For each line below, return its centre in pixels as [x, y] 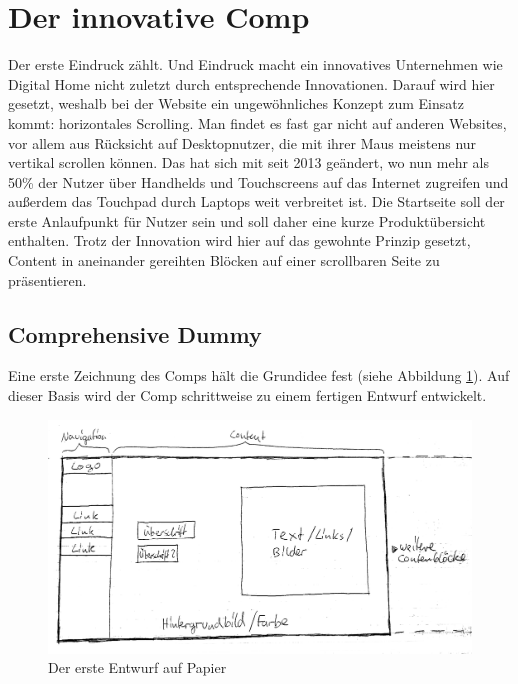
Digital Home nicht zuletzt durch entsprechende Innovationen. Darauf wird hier [251, 83]
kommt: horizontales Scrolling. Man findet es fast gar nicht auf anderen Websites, [257, 122]
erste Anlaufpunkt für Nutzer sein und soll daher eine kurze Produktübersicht [247, 220]
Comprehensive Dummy [135, 333]
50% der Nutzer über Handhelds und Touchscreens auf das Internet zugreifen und [258, 181]
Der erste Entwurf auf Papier [137, 667]
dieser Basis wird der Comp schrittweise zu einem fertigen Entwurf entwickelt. [247, 395]
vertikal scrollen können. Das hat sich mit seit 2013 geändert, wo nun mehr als [248, 162]
